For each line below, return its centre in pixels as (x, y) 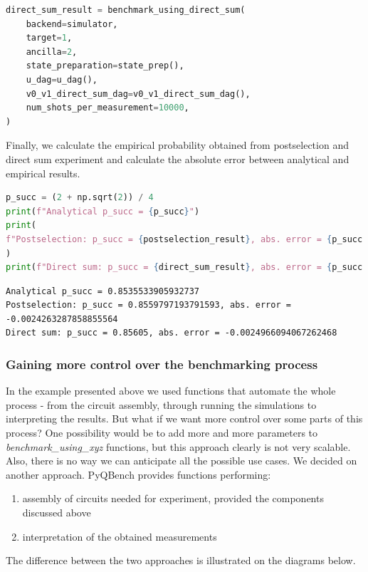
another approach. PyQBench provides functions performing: (138, 474)
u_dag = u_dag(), (62, 79)
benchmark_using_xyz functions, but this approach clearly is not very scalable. (178, 446)
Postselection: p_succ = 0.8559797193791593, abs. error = (148, 305)
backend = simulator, (72, 24)
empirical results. (43, 173)
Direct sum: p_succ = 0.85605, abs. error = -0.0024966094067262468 (172, 333)
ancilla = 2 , (52, 52)
